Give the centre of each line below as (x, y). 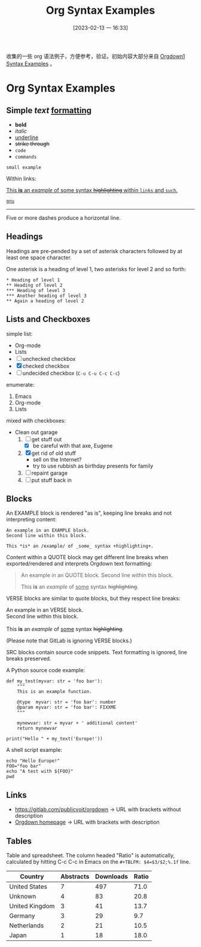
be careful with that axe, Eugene (73, 445)
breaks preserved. (29, 658)
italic (21, 131)
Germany (22, 916)
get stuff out (47, 439)
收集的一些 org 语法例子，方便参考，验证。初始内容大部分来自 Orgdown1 (96, 56)
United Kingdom (32, 906)
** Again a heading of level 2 (45, 301)
